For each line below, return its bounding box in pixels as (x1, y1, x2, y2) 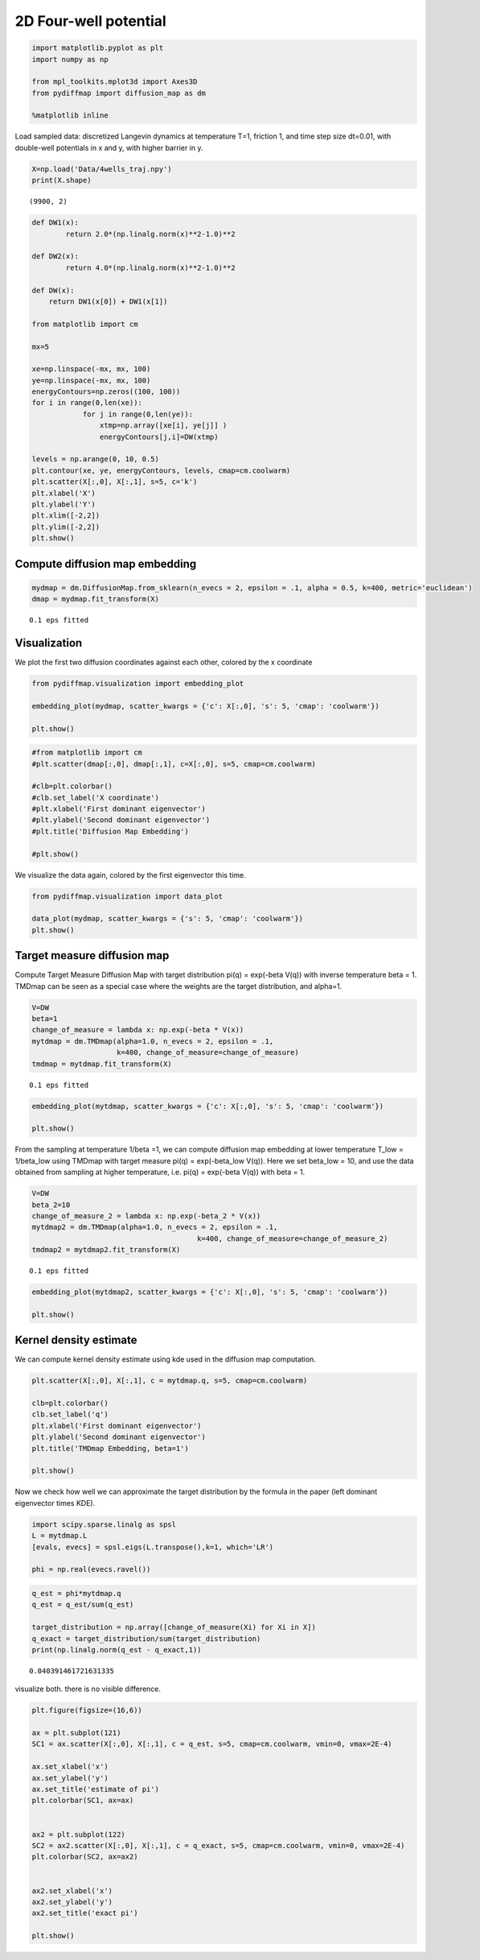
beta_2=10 (31, 1200, 71, 1209)
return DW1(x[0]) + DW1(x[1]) (48, 296, 168, 306)
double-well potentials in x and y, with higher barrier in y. (14, 143, 203, 152)
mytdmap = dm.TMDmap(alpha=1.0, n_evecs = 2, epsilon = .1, (31, 1036, 274, 1046)
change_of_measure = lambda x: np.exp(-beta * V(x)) (31, 1025, 244, 1035)
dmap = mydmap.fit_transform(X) (31, 594, 160, 604)
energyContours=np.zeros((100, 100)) (31, 387, 181, 396)
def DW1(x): (31, 218, 80, 227)
